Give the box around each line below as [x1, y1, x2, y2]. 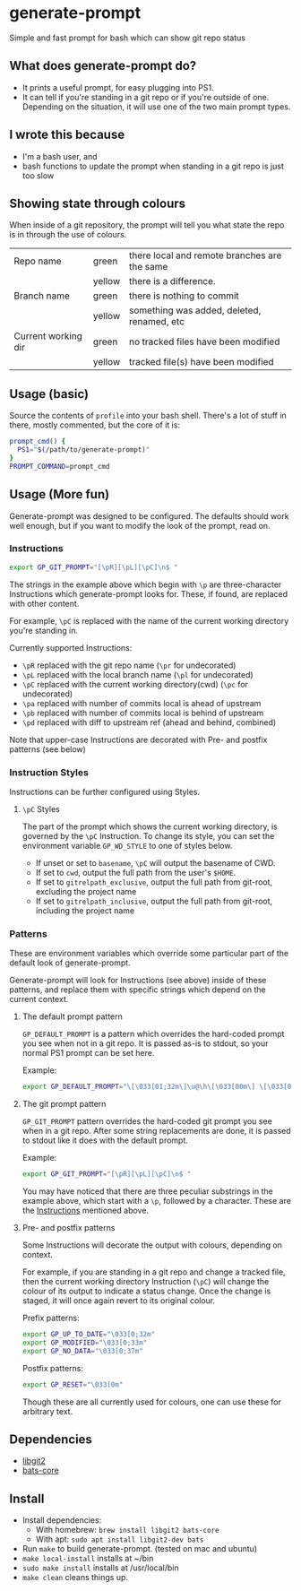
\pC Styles [21, 803, 60, 814]
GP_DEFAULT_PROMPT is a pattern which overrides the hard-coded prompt [21, 1029, 285, 1040]
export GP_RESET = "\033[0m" [21, 1379, 124, 1389]
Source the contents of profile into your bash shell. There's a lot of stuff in [9, 411, 287, 421]
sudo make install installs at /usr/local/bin [21, 1562, 179, 1573]
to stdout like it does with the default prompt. [21, 1135, 188, 1146]
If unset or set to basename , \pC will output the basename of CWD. [35, 857, 276, 868]
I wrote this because [9, 127, 125, 143]
